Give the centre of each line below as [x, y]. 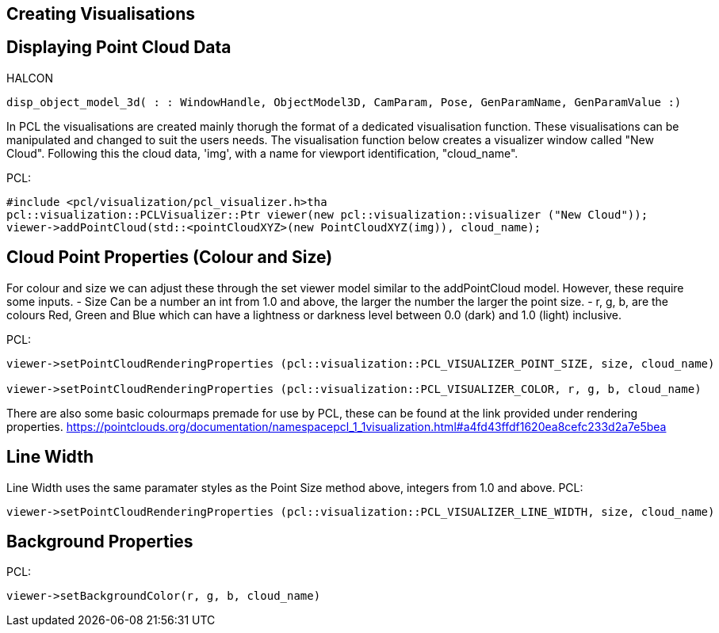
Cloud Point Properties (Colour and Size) [170, 257]
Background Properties [100, 541]
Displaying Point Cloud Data [119, 48]
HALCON [30, 78]
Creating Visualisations [101, 14]
